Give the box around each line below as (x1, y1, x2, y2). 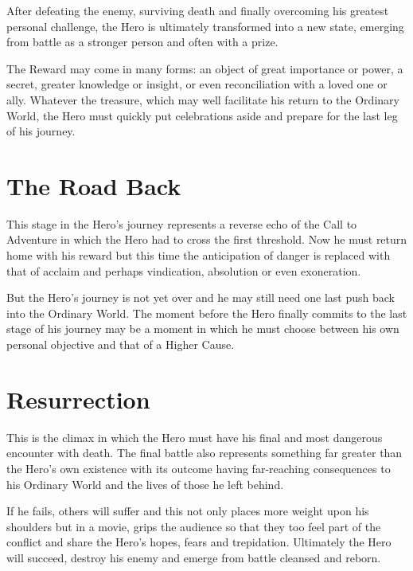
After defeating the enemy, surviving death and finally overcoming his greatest (6, 2, 389, 18)
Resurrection (6, 382, 150, 415)
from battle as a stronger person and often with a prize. (6, 33, 279, 50)
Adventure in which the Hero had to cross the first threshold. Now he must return (6, 231, 407, 248)
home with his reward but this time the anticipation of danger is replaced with (6, 247, 391, 264)
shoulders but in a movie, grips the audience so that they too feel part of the (6, 518, 381, 534)
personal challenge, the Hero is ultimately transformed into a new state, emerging (6, 18, 404, 34)
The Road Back (6, 169, 181, 201)
